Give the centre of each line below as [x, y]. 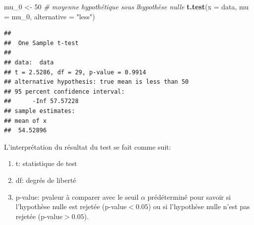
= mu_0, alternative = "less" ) [50, 16]
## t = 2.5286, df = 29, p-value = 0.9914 [75, 72]
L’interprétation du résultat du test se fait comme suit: [88, 146]
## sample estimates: [40, 111]
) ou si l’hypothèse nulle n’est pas [199, 206]
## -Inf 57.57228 [41, 101]
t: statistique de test [46, 163]
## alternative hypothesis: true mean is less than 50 [96, 82]
